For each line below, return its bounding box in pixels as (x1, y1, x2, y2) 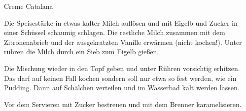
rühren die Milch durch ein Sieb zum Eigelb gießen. (4, 46, 159, 57)
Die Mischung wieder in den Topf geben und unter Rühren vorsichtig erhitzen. (4, 63, 240, 73)
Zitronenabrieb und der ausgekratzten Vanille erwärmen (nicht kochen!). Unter (4, 37, 242, 47)
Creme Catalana (4, 1, 53, 11)
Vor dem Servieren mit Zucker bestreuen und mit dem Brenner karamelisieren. (4, 99, 242, 109)
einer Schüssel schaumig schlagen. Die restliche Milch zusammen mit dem (4, 27, 225, 37)
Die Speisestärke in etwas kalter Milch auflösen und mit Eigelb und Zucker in (4, 17, 238, 28)
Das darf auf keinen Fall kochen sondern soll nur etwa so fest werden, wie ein (4, 73, 237, 83)
